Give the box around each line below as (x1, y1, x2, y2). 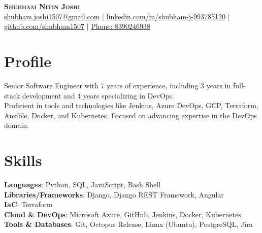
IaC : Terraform (4, 199, 53, 210)
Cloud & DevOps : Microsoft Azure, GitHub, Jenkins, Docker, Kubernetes (4, 209, 241, 219)
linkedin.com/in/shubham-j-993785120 (106, 11, 225, 21)
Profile (4, 50, 51, 71)
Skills (4, 150, 42, 171)
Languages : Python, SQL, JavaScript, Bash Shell (4, 179, 161, 189)
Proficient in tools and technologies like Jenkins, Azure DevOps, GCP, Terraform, (4, 100, 258, 111)
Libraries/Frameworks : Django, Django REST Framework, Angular (4, 189, 224, 199)
